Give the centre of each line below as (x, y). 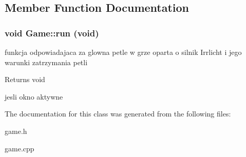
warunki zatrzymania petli (46, 62)
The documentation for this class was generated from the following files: (118, 114)
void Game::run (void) (52, 33)
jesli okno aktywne (34, 96)
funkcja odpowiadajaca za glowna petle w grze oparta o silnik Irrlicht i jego (123, 52)
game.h (16, 131)
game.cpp (20, 148)
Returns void (25, 79)
